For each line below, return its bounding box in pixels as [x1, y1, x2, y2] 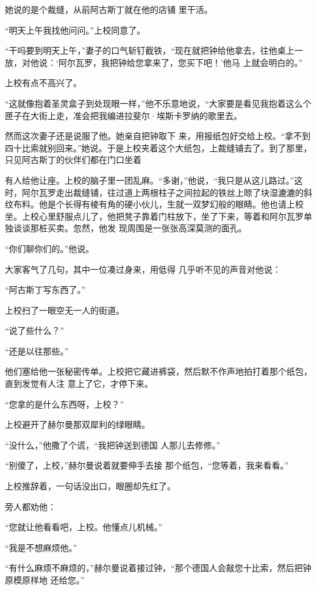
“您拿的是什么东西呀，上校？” [5, 397, 124, 410]
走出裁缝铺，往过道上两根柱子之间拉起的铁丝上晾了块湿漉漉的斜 [55, 185, 312, 198]
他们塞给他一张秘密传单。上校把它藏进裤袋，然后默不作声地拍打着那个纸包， [5, 365, 312, 378]
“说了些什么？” [5, 324, 65, 337]
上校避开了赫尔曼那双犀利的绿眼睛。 [5, 418, 150, 431]
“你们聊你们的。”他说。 [5, 242, 94, 254]
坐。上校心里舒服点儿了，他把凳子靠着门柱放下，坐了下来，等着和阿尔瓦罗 [5, 209, 304, 222]
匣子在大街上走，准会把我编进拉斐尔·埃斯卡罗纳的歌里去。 [5, 109, 242, 121]
